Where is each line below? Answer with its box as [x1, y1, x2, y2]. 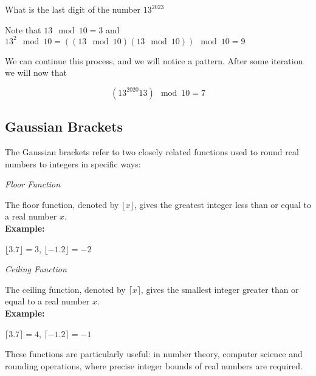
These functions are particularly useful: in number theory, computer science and [5, 347, 303, 360]
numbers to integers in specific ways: [5, 157, 141, 170]
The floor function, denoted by [5, 198, 119, 210]
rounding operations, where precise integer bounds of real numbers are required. [5, 359, 303, 372]
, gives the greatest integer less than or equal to [134, 198, 311, 210]
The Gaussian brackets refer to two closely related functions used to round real [5, 146, 299, 158]
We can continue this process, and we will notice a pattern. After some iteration [5, 54, 303, 67]
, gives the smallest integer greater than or [140, 283, 299, 295]
